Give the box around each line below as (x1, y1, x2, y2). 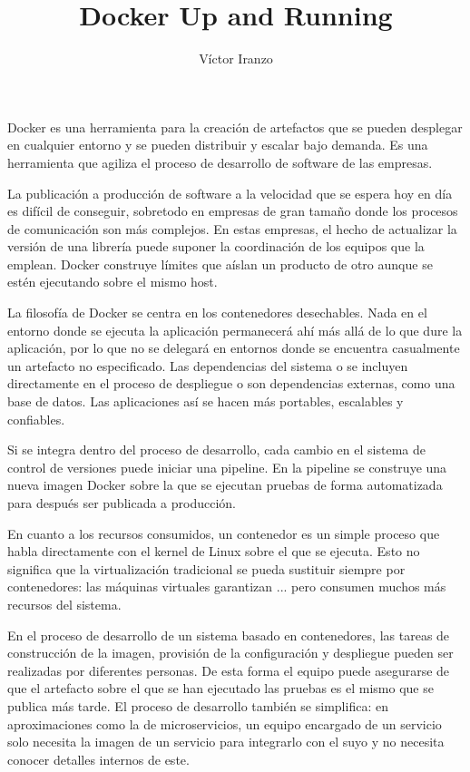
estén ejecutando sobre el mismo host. (7, 272, 218, 291)
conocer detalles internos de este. (7, 749, 190, 768)
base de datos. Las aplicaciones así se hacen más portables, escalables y (7, 392, 404, 411)
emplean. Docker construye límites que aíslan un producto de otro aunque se (7, 254, 433, 273)
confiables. (7, 409, 65, 428)
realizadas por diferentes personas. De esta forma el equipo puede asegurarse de (7, 660, 450, 679)
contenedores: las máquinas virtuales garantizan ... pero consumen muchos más (7, 577, 446, 596)
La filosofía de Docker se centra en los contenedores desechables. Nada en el (7, 303, 427, 322)
